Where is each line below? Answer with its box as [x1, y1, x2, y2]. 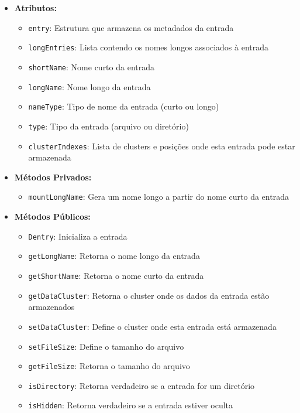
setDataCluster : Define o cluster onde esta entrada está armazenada [28, 320, 277, 332]
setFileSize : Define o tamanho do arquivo [28, 340, 184, 352]
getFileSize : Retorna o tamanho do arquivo [28, 360, 190, 372]
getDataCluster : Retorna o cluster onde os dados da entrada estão [28, 289, 270, 301]
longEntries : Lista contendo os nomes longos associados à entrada [28, 41, 269, 53]
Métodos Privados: [14, 170, 92, 183]
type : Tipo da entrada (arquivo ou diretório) [28, 120, 189, 132]
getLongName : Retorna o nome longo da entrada [28, 250, 200, 262]
